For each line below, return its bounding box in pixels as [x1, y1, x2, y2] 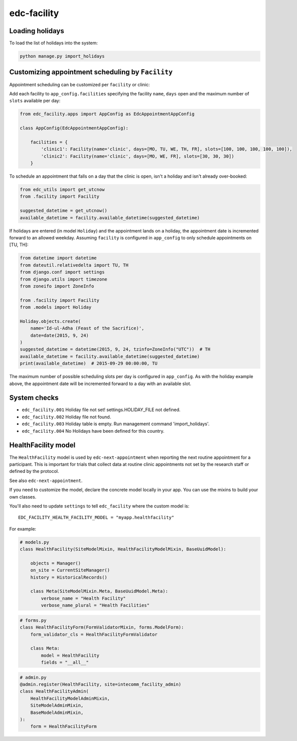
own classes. [9, 493, 37, 500]
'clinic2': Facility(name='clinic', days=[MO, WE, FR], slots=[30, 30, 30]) [41, 153, 234, 159]
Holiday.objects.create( [20, 318, 81, 324]
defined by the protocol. [9, 468, 59, 474]
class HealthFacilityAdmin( [20, 688, 89, 694]
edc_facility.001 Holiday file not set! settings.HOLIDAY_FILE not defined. [22, 407, 181, 413]
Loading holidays [9, 27, 65, 35]
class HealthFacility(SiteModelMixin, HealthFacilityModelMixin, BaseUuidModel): [20, 546, 227, 552]
